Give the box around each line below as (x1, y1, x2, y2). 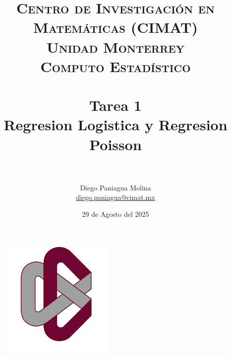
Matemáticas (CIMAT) (33, 17, 198, 37)
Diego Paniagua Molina (80, 182, 151, 192)
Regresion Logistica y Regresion (3, 114, 228, 135)
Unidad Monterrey (46, 36, 185, 57)
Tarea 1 (89, 95, 142, 115)
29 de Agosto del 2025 (82, 208, 149, 219)
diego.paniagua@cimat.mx (76, 192, 155, 202)
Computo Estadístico (40, 56, 191, 76)
